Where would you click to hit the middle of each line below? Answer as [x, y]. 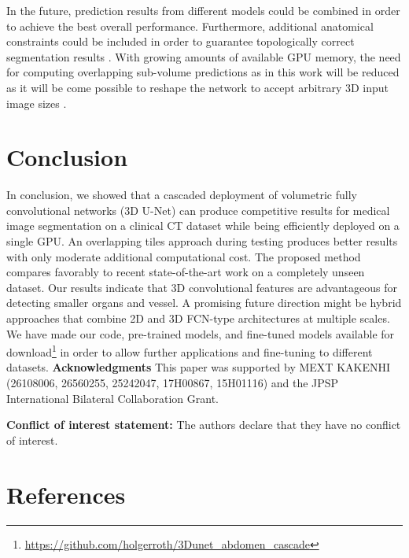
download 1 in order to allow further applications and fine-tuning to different [190, 351]
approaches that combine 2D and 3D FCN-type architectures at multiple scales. [198, 318]
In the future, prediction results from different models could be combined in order [203, 10]
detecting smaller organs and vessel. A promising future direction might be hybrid [204, 303]
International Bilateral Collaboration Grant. [113, 398]
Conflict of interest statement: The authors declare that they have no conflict [204, 425]
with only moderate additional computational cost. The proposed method [184, 256]
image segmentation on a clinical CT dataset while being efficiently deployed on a [203, 225]
